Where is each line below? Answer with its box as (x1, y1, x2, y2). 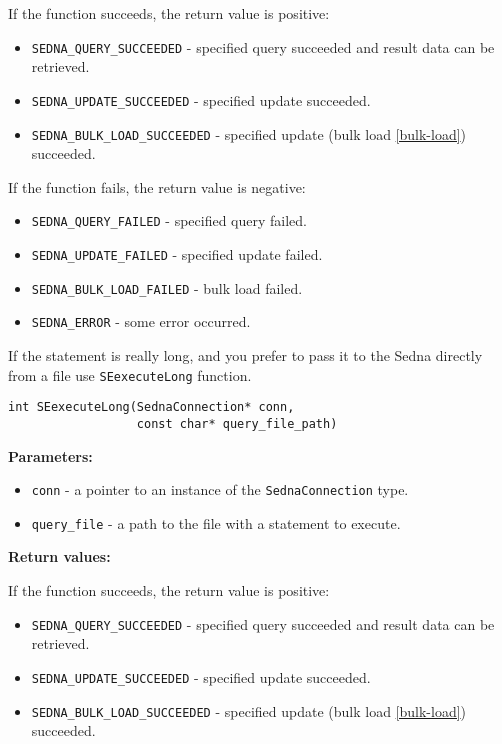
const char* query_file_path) (136, 416, 338, 431)
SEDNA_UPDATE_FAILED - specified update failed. (31, 244, 323, 264)
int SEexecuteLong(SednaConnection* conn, (8, 400, 295, 415)
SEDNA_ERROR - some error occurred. (31, 311, 251, 332)
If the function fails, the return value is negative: (8, 176, 306, 197)
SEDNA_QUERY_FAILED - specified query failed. (31, 210, 307, 231)
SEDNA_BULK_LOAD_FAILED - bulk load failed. (31, 277, 303, 298)
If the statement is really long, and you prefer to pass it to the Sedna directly (8, 344, 483, 365)
